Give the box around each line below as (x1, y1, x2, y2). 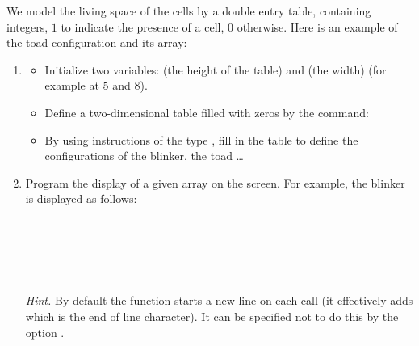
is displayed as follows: (25, 190, 137, 207)
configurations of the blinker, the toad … (44, 147, 244, 164)
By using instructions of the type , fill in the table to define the (44, 131, 358, 148)
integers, (6, 18, 48, 35)
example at (44, 77, 99, 94)
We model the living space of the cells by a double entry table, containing (6, 2, 371, 19)
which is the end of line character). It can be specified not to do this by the (25, 307, 399, 324)
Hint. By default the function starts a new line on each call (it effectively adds (25, 292, 413, 309)
